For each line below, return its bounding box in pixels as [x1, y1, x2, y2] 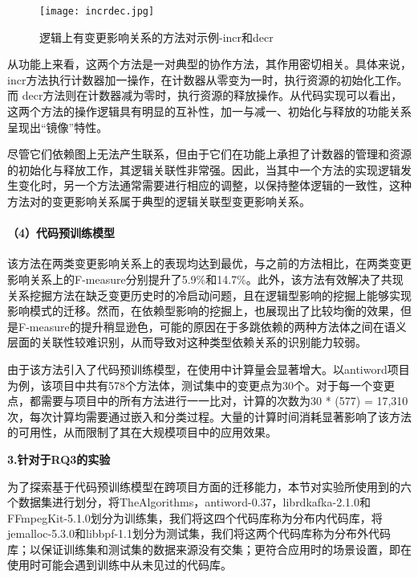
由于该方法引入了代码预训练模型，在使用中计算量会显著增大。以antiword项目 [7, 360, 410, 377]
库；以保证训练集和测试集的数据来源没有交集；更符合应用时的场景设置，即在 [7, 540, 412, 557]
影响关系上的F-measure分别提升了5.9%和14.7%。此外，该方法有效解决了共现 [7, 270, 404, 287]
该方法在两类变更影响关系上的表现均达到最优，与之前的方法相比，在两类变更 [7, 255, 412, 272]
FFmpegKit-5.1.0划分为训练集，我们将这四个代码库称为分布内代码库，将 [7, 509, 383, 526]
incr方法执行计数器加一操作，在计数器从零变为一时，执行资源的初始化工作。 [7, 71, 408, 88]
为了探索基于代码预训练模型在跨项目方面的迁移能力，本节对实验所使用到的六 [7, 478, 412, 494]
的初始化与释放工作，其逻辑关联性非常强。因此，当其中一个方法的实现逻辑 [7, 161, 400, 178]
